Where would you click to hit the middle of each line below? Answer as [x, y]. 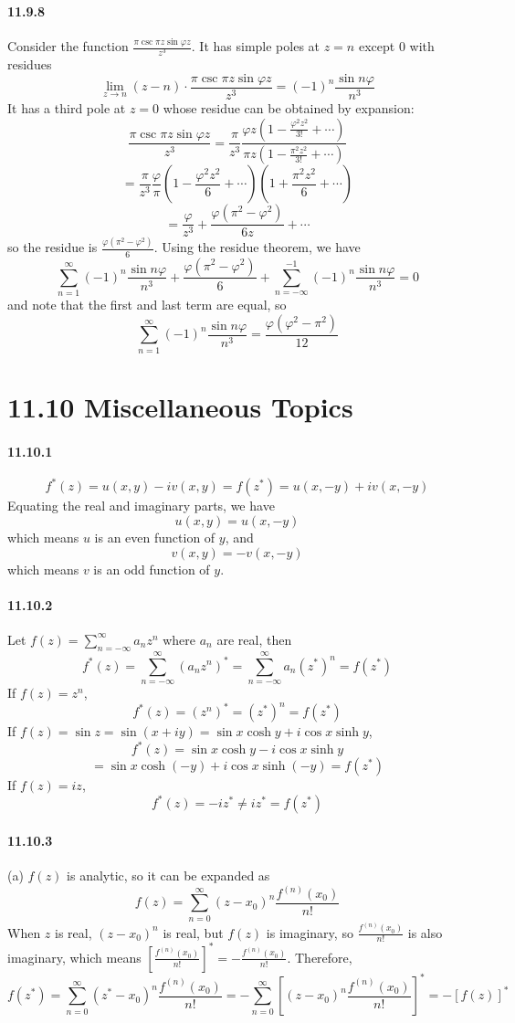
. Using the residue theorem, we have [257, 247]
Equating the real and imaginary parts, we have [141, 506]
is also [425, 932]
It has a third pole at [67, 107]
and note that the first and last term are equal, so [147, 305]
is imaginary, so [310, 932]
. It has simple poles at [256, 46]
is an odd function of [152, 569]
